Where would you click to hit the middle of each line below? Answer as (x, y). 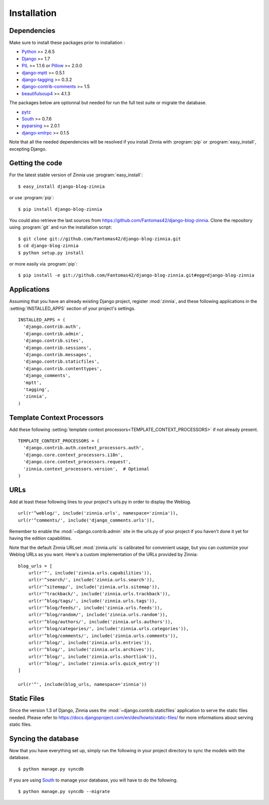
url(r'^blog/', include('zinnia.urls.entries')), (90, 642)
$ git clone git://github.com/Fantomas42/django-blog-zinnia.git (100, 239)
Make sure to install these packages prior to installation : (67, 43)
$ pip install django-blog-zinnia (60, 209)
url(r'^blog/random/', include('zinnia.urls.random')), (98, 615)
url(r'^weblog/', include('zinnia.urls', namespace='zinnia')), (98, 513)
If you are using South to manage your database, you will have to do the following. (93, 780)
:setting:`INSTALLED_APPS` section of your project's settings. (72, 308)
